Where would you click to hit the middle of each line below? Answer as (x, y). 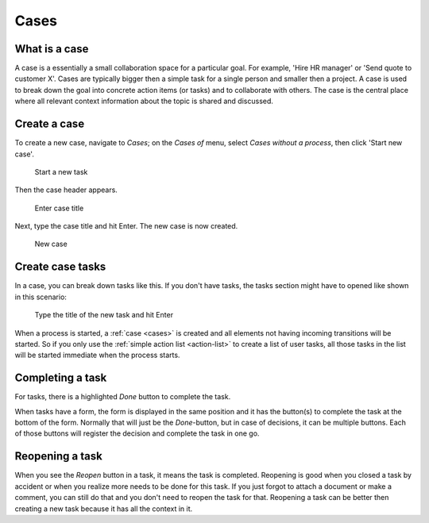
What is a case (52, 49)
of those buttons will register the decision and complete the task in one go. (137, 433)
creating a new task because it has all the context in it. (104, 509)
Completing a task (61, 378)
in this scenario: (41, 297)
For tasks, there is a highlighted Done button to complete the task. (123, 397)
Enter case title (59, 208)
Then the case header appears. (66, 190)
